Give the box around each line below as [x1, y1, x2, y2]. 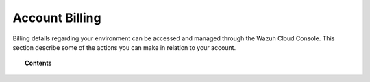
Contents [25, 59, 52, 68]
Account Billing [12, 10, 102, 25]
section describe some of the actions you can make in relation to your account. [12, 43, 236, 51]
